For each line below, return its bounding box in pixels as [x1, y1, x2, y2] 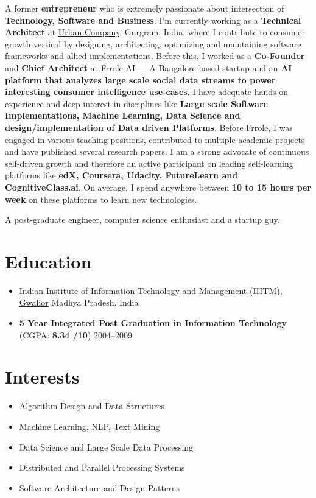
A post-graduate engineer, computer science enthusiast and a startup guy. [5, 213, 280, 226]
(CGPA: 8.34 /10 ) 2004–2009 [19, 328, 133, 341]
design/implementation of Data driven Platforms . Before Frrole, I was [5, 121, 293, 133]
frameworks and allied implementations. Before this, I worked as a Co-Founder [5, 49, 305, 62]
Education [5, 248, 92, 273]
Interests [5, 364, 80, 389]
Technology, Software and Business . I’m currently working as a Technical [5, 13, 301, 26]
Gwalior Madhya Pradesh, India [19, 296, 139, 309]
